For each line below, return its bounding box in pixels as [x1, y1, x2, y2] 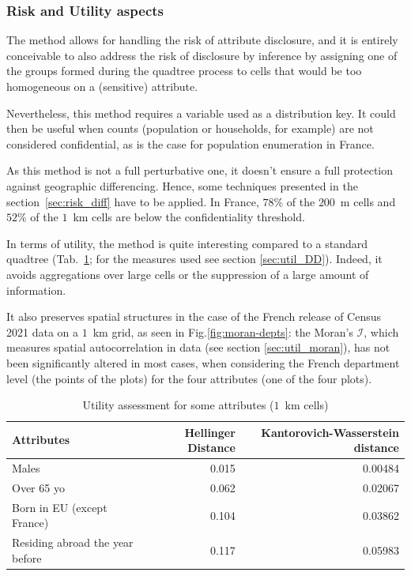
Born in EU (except [12, 499, 107, 515]
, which [364, 323, 399, 340]
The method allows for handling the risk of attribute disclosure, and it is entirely [6, 32, 398, 48]
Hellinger [184, 424, 236, 440]
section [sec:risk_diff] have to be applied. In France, [6, 193, 259, 209]
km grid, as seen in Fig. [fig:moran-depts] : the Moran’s [92, 323, 353, 340]
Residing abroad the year [12, 534, 134, 551]
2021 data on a [6, 323, 78, 340]
